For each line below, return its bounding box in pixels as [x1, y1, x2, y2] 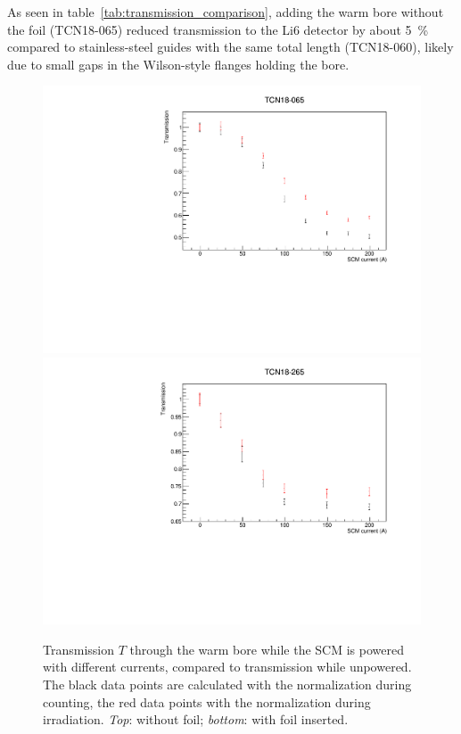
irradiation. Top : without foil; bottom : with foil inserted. [43, 710, 349, 729]
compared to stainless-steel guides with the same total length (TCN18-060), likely [7, 37, 454, 56]
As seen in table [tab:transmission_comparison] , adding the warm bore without [7, 3, 444, 21]
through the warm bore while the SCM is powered [129, 639, 404, 658]
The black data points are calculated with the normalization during [43, 675, 412, 694]
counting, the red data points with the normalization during [43, 692, 371, 711]
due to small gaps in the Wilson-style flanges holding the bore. [7, 54, 350, 73]
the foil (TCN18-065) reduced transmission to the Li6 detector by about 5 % [7, 20, 429, 38]
